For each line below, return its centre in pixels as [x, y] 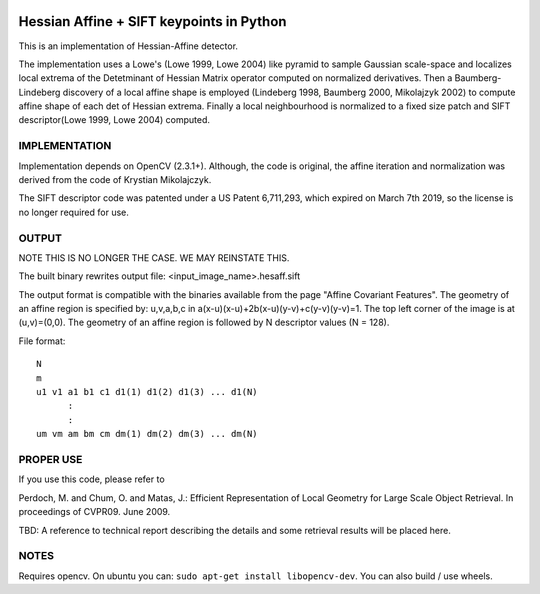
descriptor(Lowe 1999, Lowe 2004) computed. [114, 120]
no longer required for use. [74, 212]
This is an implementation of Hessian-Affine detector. [128, 46]
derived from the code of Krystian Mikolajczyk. [115, 179]
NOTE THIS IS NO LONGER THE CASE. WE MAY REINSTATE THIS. [154, 257]
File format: [42, 341]
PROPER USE [50, 459]
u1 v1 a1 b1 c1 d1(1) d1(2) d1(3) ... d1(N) [147, 392]
